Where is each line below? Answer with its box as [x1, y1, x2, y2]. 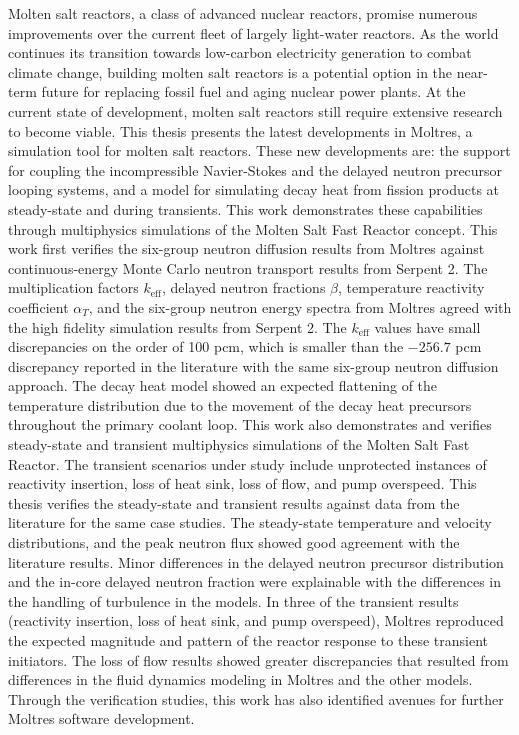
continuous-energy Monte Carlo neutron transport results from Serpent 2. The [8, 257, 488, 278]
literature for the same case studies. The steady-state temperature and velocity [8, 512, 492, 533]
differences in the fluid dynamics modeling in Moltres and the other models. [8, 669, 473, 690]
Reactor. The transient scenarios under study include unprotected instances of [8, 453, 487, 474]
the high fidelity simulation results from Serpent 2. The [8, 316, 347, 337]
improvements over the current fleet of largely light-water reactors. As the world [8, 22, 499, 43]
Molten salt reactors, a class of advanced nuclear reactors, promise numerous [8, 3, 478, 23]
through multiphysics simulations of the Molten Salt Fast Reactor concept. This [8, 218, 498, 239]
